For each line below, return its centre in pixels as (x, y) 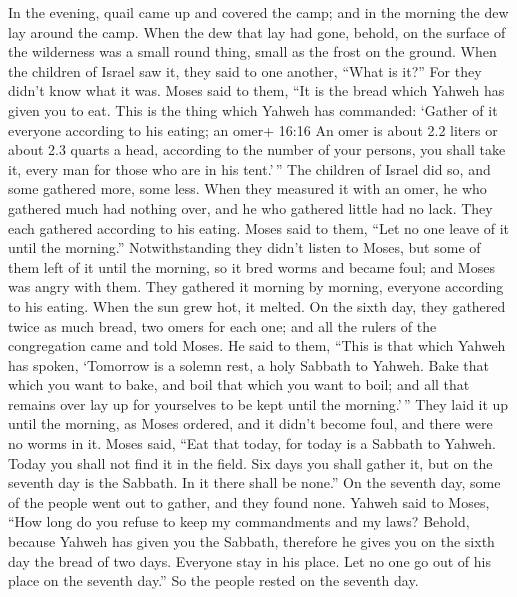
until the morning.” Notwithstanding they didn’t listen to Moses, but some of (244, 247)
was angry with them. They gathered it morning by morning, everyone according (256, 286)
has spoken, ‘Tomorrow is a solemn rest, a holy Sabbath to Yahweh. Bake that (248, 364)
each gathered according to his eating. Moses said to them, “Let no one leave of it (259, 227)
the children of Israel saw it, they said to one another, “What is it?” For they (245, 70)
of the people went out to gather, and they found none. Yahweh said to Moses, (249, 501)
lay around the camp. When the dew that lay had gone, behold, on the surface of (257, 31)
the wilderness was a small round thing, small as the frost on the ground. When (252, 51)
